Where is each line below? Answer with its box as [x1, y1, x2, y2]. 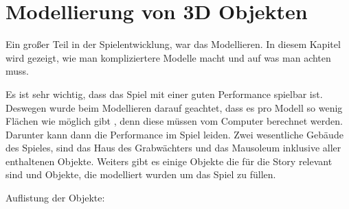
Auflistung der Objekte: [5, 190, 105, 205]
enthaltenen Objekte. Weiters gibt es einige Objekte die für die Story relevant [5, 153, 333, 168]
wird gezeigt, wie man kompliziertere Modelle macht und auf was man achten [5, 50, 331, 64]
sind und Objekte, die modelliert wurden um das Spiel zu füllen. [5, 167, 276, 182]
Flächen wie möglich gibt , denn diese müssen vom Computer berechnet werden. [5, 114, 343, 128]
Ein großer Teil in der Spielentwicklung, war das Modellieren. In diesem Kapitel [5, 37, 341, 51]
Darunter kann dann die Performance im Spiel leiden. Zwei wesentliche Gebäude [5, 127, 344, 141]
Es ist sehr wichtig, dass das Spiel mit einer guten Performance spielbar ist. [5, 86, 323, 101]
